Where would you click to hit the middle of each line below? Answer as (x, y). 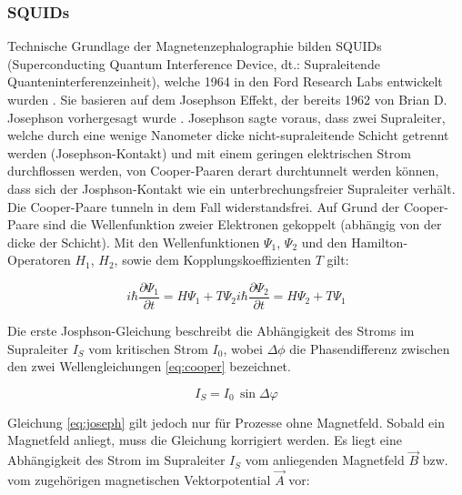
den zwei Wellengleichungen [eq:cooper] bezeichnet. (149, 366)
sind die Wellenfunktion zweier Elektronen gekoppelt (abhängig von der (242, 224)
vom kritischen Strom (148, 348)
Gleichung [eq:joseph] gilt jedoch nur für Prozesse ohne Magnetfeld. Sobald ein (226, 422)
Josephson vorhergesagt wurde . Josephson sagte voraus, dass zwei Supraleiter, (226, 117)
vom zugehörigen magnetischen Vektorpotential (139, 480)
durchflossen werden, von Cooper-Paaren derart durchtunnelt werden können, (223, 171)
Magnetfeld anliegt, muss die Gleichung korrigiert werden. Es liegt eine (205, 440)
